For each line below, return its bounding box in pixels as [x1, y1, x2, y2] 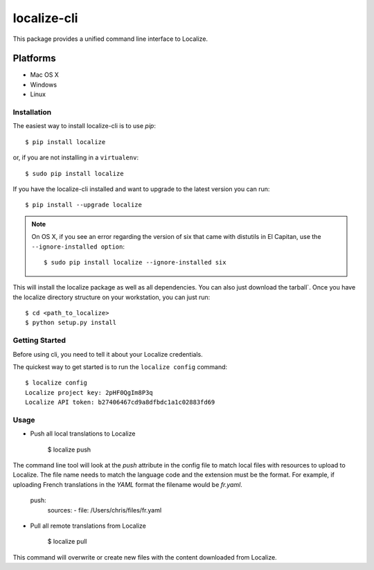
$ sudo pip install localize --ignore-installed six [44, 258, 226, 266]
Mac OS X [30, 71, 59, 79]
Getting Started [12, 336, 66, 346]
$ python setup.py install [25, 319, 117, 327]
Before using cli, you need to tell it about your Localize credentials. [12, 350, 204, 358]
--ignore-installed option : [31, 242, 125, 251]
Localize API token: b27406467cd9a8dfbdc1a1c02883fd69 [25, 398, 215, 407]
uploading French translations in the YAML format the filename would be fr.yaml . [12, 480, 242, 488]
